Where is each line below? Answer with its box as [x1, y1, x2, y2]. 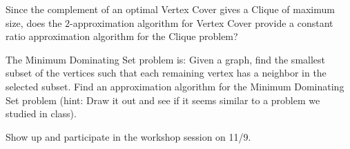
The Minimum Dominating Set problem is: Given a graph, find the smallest [6, 52, 326, 66]
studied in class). [6, 106, 77, 121]
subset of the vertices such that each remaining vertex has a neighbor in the [6, 66, 327, 80]
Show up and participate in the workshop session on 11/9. [6, 129, 251, 143]
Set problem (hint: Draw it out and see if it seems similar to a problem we [6, 92, 320, 107]
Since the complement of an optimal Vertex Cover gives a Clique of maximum [6, 2, 335, 16]
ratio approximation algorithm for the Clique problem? [6, 29, 238, 43]
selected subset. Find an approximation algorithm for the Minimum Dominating [6, 79, 344, 93]
